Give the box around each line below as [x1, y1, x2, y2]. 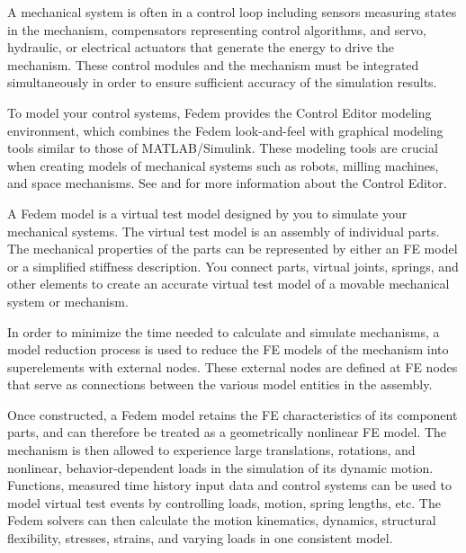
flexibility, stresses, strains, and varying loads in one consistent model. [7, 529, 393, 548]
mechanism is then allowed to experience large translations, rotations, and [7, 441, 416, 459]
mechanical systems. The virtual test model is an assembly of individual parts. [7, 221, 440, 240]
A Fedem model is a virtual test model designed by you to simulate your [7, 203, 408, 222]
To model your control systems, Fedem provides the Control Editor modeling [7, 103, 432, 121]
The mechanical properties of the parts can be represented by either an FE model [7, 239, 458, 258]
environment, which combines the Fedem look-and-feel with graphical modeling [7, 120, 444, 139]
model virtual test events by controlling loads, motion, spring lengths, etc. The [7, 493, 441, 512]
